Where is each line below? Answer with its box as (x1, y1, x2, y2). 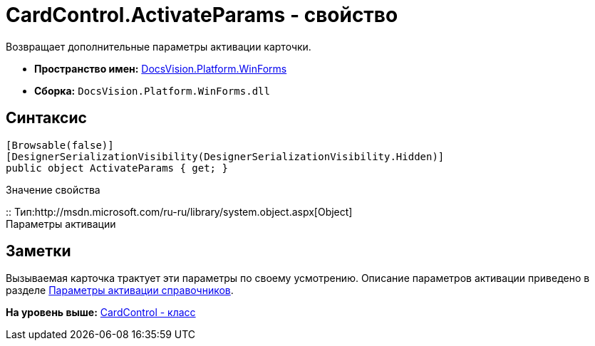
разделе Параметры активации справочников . (6, 284, 234, 297)
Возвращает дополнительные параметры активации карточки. (6, 40, 311, 53)
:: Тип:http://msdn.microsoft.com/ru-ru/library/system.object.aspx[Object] (6, 205, 353, 218)
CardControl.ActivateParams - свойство (6, 3, 398, 27)
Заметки (6, 242, 71, 261)
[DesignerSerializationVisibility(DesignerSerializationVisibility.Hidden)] (6, 150, 445, 162)
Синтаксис (6, 109, 87, 127)
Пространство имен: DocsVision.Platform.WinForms (34, 62, 287, 75)
